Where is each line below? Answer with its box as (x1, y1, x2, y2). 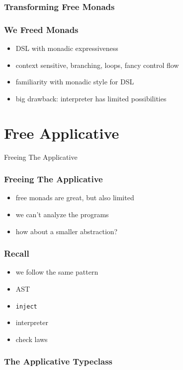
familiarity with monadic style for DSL (15, 76, 134, 87)
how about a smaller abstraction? (15, 226, 118, 236)
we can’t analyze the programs (15, 209, 109, 219)
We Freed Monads (4, 23, 79, 35)
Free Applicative (4, 122, 119, 143)
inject (15, 303, 37, 310)
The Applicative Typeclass (4, 355, 112, 368)
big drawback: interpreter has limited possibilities (15, 93, 167, 103)
